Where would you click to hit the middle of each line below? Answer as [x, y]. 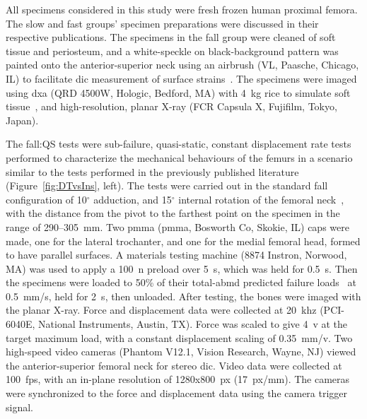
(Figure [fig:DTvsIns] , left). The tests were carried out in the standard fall [167, 185]
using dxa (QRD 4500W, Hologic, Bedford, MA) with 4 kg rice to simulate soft [178, 92]
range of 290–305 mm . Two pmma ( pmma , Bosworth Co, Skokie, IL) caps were [177, 226]
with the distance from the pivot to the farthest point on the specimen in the [173, 213]
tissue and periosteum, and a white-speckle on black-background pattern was [172, 51]
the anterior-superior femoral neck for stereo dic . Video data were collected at [174, 365]
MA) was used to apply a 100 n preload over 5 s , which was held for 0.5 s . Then [182, 268]
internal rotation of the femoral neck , [261, 199]
